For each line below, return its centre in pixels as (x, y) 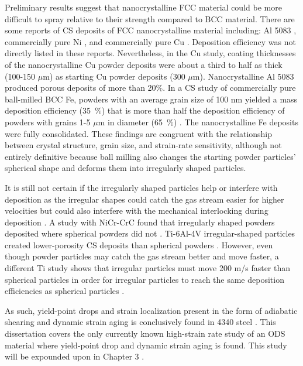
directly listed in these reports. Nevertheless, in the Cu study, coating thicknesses (150, 53)
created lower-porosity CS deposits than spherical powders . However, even (139, 244)
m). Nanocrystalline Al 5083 (243, 76)
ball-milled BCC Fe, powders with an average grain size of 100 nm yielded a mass (151, 99)
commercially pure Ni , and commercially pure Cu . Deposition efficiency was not (150, 41)
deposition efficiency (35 (48, 110)
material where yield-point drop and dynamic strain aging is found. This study (146, 345)
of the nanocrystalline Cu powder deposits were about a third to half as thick (144, 64)
